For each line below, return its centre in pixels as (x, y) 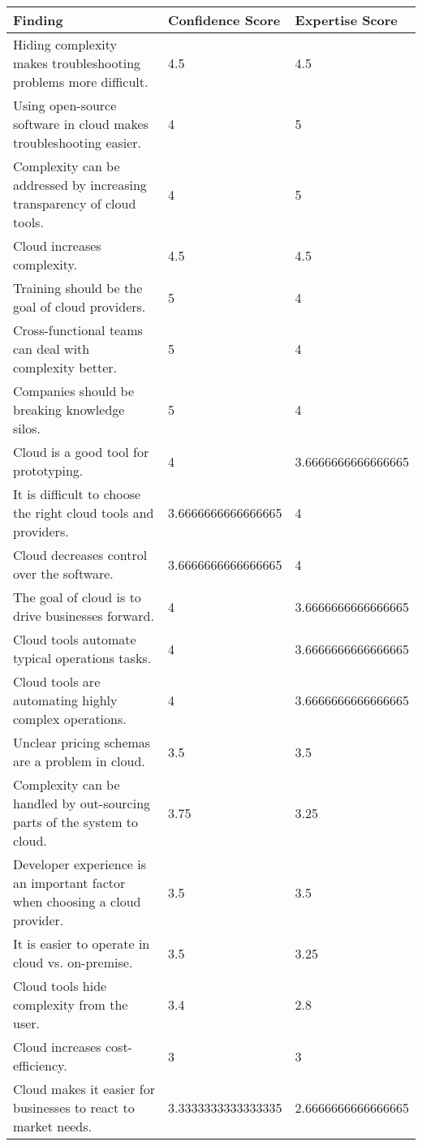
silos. (27, 428)
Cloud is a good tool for (81, 452)
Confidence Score (224, 20)
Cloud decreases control (80, 555)
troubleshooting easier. (78, 142)
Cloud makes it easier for (84, 1089)
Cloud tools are (57, 681)
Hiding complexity (65, 44)
